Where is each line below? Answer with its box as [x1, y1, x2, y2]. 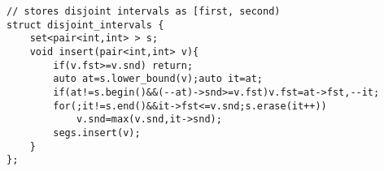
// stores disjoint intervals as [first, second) [7, 6, 281, 17]
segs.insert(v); [53, 126, 141, 139]
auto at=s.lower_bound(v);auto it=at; [53, 73, 263, 85]
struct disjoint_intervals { [7, 19, 164, 31]
